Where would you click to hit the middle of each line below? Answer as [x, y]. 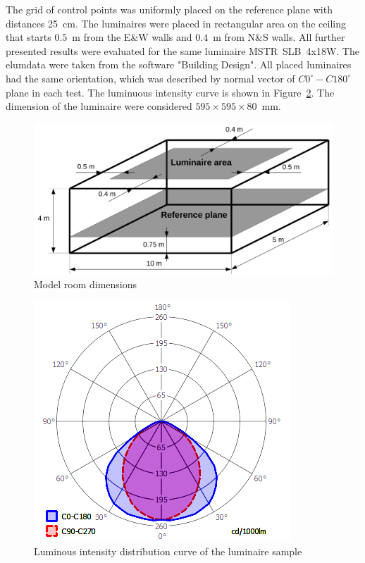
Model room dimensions [86, 284]
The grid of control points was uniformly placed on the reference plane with [169, 9]
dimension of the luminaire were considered [99, 106]
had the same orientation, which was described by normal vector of [150, 78]
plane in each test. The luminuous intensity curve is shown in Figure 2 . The [170, 92]
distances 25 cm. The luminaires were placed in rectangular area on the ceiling [176, 23]
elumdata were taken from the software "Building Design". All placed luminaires [179, 64]
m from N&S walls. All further [279, 37]
